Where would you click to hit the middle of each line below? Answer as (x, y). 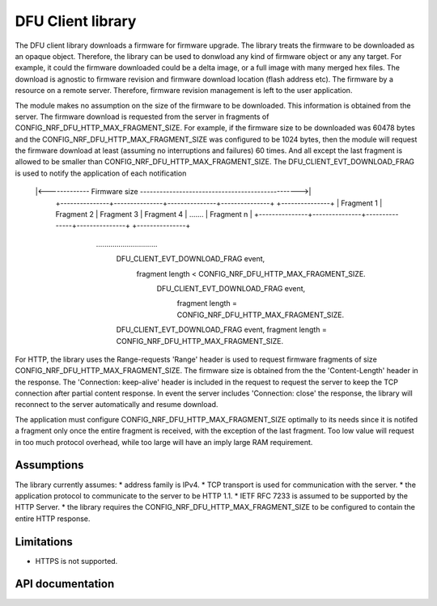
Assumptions (49, 465)
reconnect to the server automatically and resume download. (117, 405)
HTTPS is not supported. (76, 561)
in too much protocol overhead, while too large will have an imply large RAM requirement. (164, 442)
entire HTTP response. (53, 519)
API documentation (65, 584)
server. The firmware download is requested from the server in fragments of (142, 117)
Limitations (44, 542)
